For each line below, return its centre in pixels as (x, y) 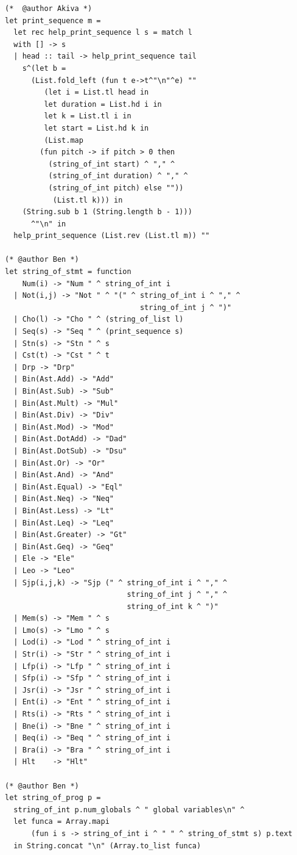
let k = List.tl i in (88, 116)
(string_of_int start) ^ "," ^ (112, 164)
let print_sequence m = (53, 20)
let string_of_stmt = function (68, 272)
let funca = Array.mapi (61, 822)
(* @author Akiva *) (49, 9)
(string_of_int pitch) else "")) (116, 188)
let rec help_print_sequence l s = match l (103, 33)
